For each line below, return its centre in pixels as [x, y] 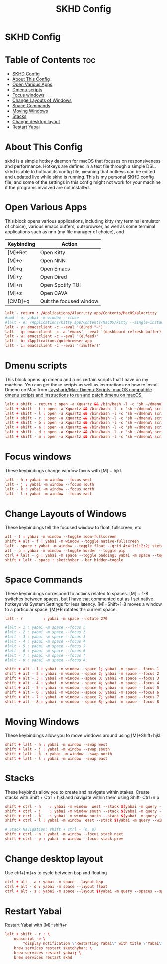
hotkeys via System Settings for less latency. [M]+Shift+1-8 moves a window [83, 604]
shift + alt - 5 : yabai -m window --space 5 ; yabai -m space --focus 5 [82, 687]
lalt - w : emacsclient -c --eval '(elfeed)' [52, 336]
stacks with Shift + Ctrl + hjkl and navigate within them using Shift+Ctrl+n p [82, 797]
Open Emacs [55, 269]
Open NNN [53, 261]
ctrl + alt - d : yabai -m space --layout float [56, 886]
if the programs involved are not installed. [48, 188]
